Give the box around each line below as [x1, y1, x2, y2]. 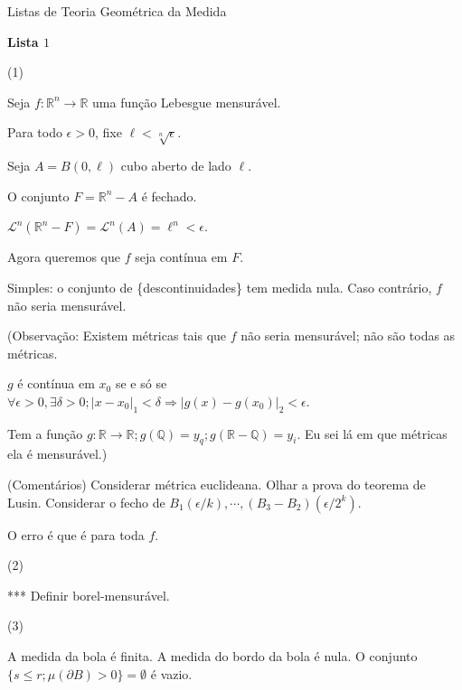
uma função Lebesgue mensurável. [92, 92, 281, 111]
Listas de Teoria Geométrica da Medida [7, 2, 227, 20]
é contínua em [17, 374, 95, 393]
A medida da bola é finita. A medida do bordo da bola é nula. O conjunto [7, 647, 418, 666]
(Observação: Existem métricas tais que [7, 326, 227, 345]
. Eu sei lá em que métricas [297, 424, 448, 443]
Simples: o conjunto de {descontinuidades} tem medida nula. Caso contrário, [7, 277, 432, 296]
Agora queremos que [7, 247, 120, 266]
